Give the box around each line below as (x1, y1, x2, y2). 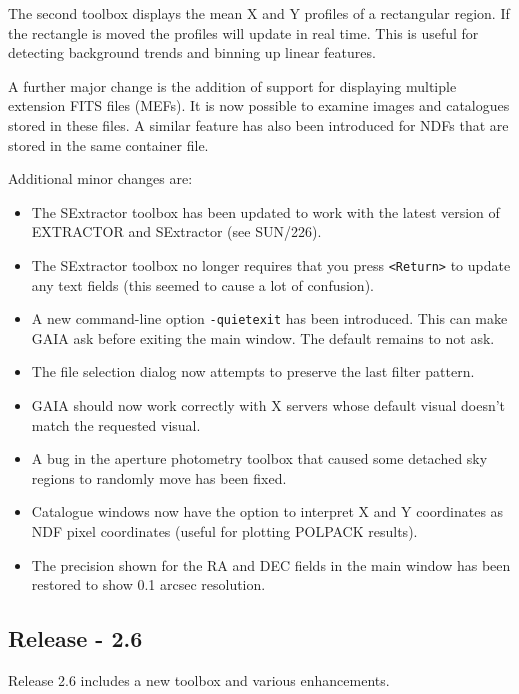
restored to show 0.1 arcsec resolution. (31, 574, 266, 595)
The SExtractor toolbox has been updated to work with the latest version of (31, 201, 500, 222)
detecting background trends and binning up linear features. (8, 42, 376, 63)
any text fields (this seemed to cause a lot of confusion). (31, 274, 374, 295)
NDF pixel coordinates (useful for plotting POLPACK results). (31, 521, 418, 541)
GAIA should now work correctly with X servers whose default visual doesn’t (31, 395, 506, 416)
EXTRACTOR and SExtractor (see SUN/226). (31, 221, 322, 242)
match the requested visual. (31, 414, 201, 435)
